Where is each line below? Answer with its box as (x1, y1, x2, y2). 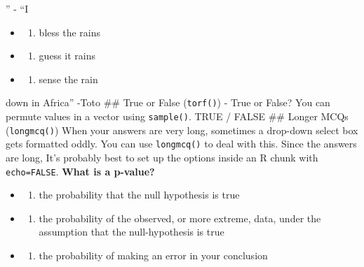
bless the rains (39, 24, 100, 39)
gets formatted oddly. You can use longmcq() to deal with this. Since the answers (6, 136, 357, 151)
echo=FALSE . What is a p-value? (6, 164, 155, 178)
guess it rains (39, 48, 95, 63)
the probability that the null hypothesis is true (39, 187, 240, 202)
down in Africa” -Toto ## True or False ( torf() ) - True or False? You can (6, 95, 330, 110)
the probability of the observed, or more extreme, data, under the (39, 210, 321, 225)
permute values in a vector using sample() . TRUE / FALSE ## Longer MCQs (6, 109, 349, 124)
